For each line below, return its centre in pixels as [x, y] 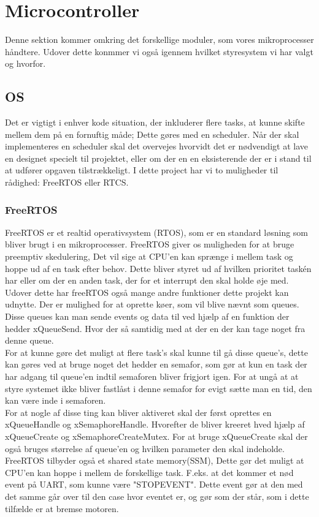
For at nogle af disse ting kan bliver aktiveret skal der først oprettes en [138, 412]
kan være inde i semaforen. [56, 400]
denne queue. [29, 340]
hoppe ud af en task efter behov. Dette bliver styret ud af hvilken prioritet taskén [158, 268]
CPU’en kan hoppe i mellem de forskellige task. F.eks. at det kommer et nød [149, 472]
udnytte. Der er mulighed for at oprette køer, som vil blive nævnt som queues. [152, 304]
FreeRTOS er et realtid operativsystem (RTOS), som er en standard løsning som [157, 232]
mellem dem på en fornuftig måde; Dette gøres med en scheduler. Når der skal [152, 134]
